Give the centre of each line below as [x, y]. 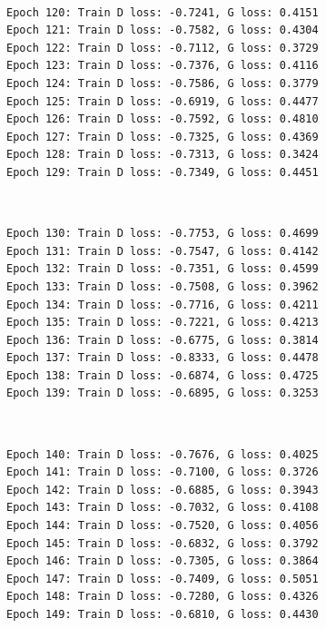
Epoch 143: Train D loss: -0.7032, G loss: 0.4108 [163, 508]
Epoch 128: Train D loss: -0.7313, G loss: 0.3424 [163, 155]
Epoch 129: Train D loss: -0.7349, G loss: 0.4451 [163, 172]
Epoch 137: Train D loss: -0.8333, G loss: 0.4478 [163, 358]
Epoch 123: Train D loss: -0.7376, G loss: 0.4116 [163, 66]
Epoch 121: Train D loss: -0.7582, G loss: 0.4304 [163, 30]
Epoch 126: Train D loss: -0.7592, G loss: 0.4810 [163, 119]
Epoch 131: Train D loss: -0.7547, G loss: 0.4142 [163, 251]
